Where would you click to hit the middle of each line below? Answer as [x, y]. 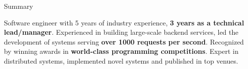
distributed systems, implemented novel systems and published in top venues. [121, 60]
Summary [19, 6]
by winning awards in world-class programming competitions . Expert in [121, 51]
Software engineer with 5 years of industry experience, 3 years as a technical [124, 22]
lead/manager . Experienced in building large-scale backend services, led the [121, 32]
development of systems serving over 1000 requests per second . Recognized [124, 41]
